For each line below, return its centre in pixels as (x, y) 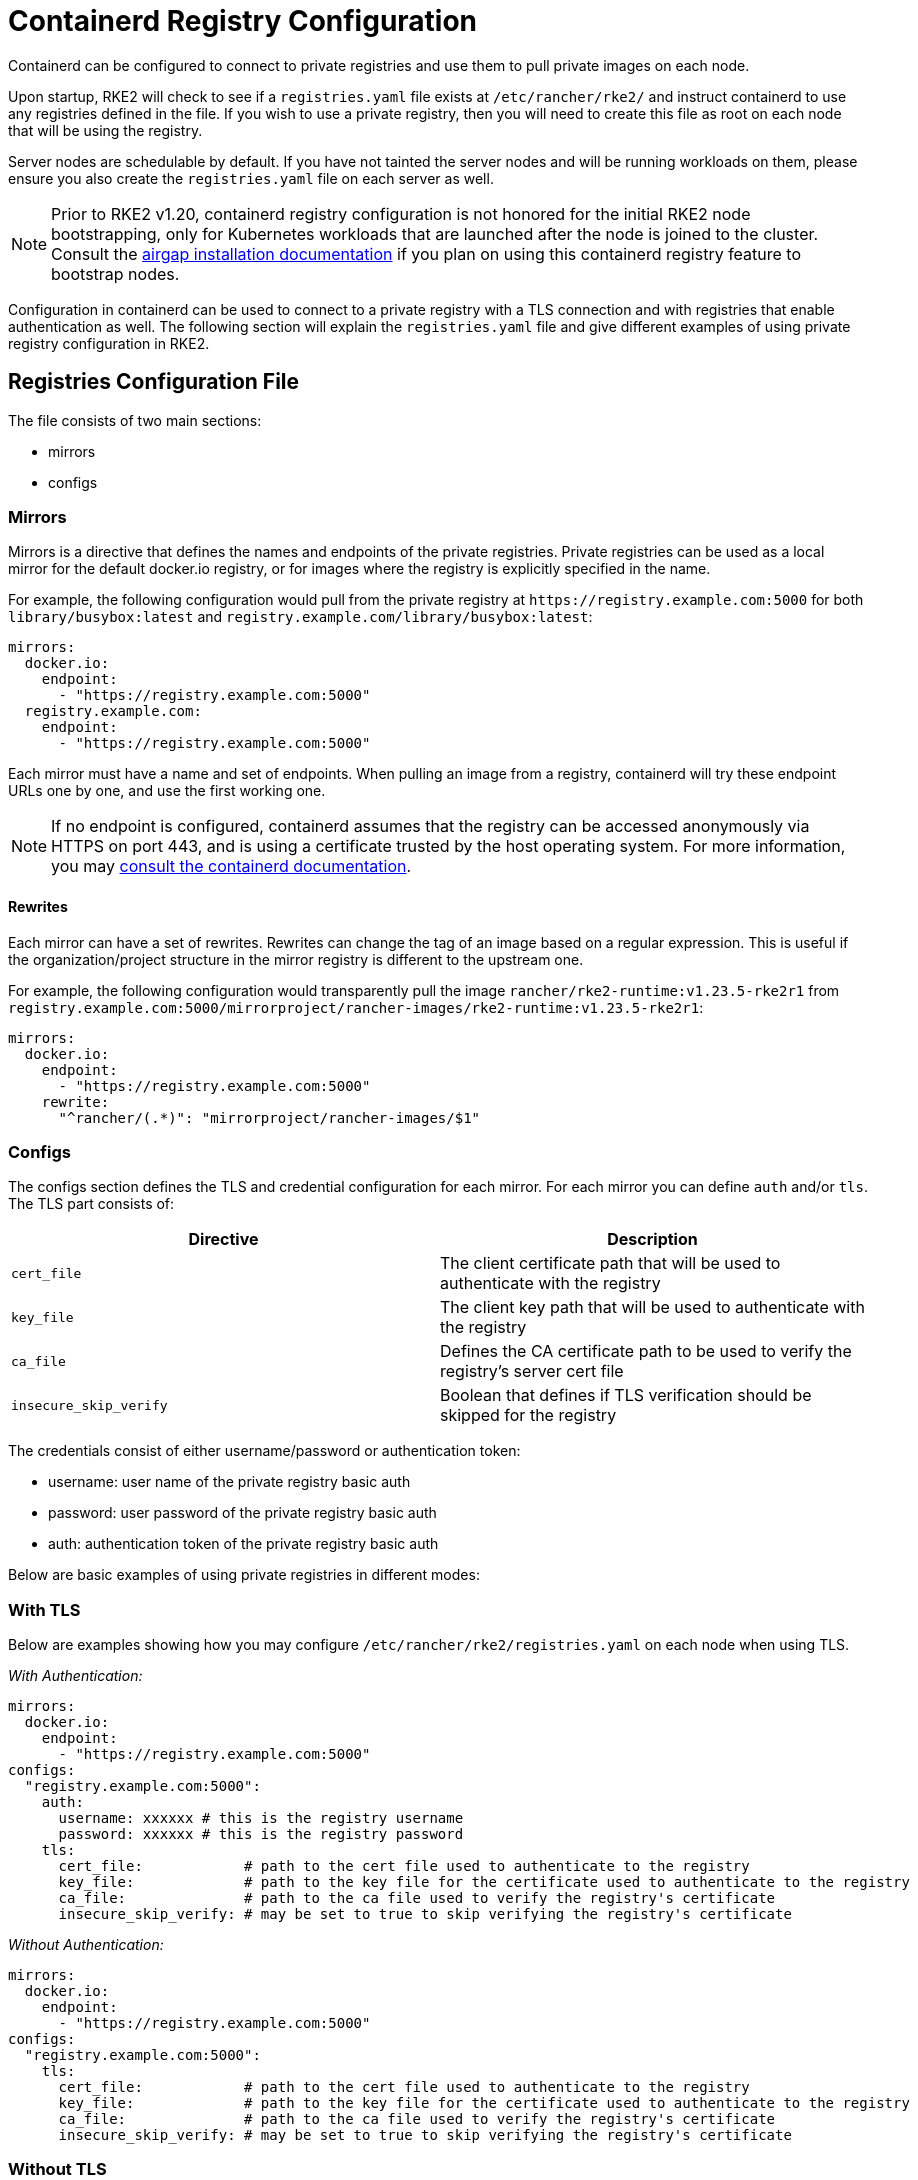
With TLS (44, 1609)
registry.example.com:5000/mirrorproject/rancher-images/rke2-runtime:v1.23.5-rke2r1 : (356, 1007)
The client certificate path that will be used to (610, 1263)
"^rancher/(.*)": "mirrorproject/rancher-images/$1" (269, 1117)
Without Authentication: (86, 1945)
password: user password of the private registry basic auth (242, 1513)
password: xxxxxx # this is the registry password (261, 1834)
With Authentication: (75, 1676)
